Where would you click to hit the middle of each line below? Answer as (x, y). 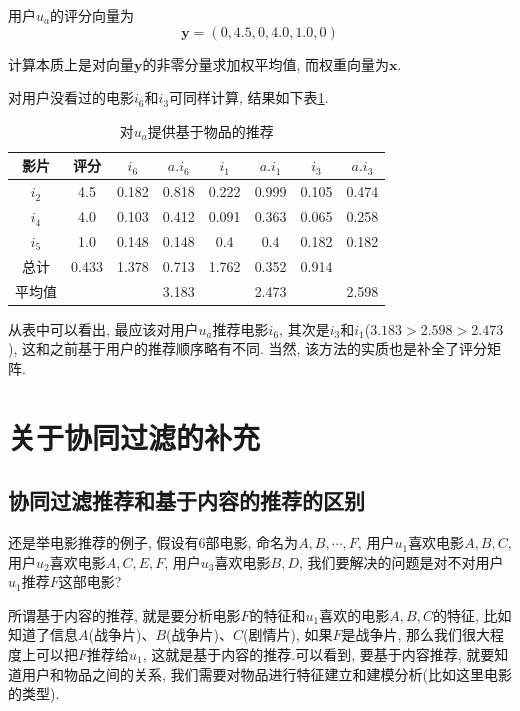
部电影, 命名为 (252, 542)
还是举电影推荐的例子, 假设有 (103, 542)
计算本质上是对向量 (71, 63)
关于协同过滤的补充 (134, 436)
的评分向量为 (91, 15)
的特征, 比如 (472, 614)
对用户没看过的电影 (71, 97)
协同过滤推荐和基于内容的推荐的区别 (186, 500)
